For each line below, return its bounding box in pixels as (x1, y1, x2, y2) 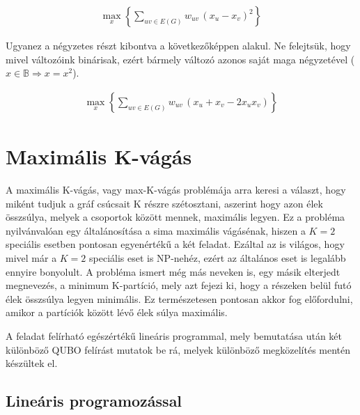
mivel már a (6, 250, 57, 265)
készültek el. (6, 356, 58, 370)
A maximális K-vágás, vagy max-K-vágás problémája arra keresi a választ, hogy (6, 182, 346, 196)
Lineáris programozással (6, 390, 182, 412)
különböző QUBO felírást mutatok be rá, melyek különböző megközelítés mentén (6, 342, 351, 357)
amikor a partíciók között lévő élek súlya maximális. (6, 305, 228, 320)
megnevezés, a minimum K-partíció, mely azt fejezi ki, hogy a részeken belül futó (6, 278, 352, 292)
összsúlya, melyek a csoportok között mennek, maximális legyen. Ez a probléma (6, 210, 345, 224)
